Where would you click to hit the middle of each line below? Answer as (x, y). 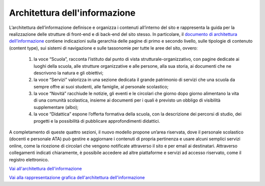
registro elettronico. (29, 159)
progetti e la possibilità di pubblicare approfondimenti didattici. (97, 121)
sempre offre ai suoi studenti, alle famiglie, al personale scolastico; (101, 86)
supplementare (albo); (56, 107)
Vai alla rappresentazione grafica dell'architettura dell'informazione (77, 178)
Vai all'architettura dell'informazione (45, 168)
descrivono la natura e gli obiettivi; (68, 73)
